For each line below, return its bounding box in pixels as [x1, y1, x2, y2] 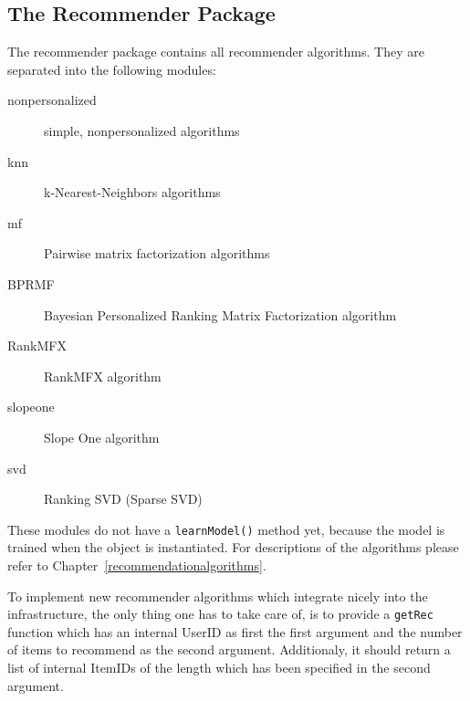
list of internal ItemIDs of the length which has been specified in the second [7, 657, 431, 676]
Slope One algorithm [44, 427, 160, 446]
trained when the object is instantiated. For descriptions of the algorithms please [7, 538, 459, 557]
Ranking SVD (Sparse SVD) [44, 489, 203, 508]
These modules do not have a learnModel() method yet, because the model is [7, 519, 445, 539]
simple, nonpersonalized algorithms [44, 120, 240, 140]
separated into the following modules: [7, 59, 216, 78]
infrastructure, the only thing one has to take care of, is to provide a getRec [7, 604, 433, 623]
